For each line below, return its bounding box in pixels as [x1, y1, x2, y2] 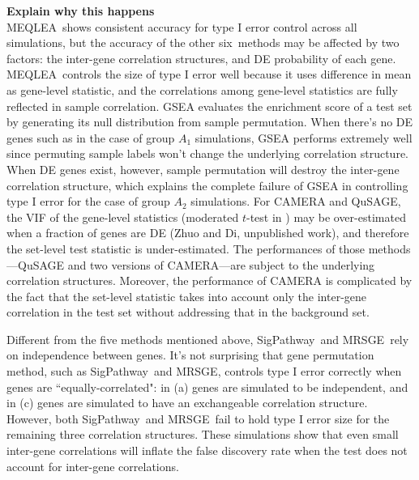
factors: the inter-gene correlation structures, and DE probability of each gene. [6, 49, 396, 66]
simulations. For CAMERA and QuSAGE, [190, 193, 401, 210]
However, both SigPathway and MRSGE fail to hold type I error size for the [6, 410, 390, 427]
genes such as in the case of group [6, 129, 175, 146]
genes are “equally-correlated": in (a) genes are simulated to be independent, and [6, 378, 408, 395]
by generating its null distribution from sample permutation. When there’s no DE [6, 113, 413, 130]
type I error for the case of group [6, 193, 170, 210]
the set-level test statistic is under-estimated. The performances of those [6, 240, 366, 257]
